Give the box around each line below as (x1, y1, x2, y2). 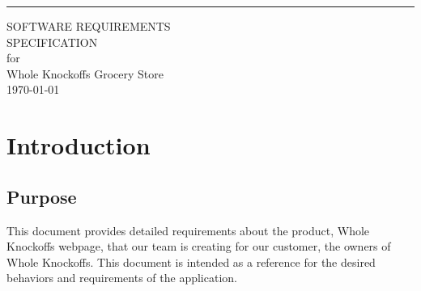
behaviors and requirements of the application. (6, 269, 237, 286)
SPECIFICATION (6, 33, 98, 50)
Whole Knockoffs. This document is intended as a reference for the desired (6, 253, 376, 270)
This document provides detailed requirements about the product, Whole (6, 221, 370, 238)
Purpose (6, 183, 77, 209)
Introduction (6, 129, 151, 162)
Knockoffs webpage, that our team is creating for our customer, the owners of (6, 238, 391, 255)
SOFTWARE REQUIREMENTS (6, 18, 171, 34)
